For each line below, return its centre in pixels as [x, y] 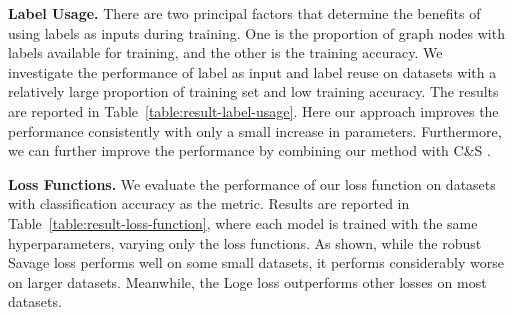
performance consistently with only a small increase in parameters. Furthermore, [255, 130]
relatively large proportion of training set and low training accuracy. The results [253, 91]
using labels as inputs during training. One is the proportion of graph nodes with [256, 32]
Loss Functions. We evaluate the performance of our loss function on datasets [252, 183]
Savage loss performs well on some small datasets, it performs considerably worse [256, 262]
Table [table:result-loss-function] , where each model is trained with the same [243, 222]
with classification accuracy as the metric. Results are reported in [209, 203]
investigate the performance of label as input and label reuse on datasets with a [252, 71]
